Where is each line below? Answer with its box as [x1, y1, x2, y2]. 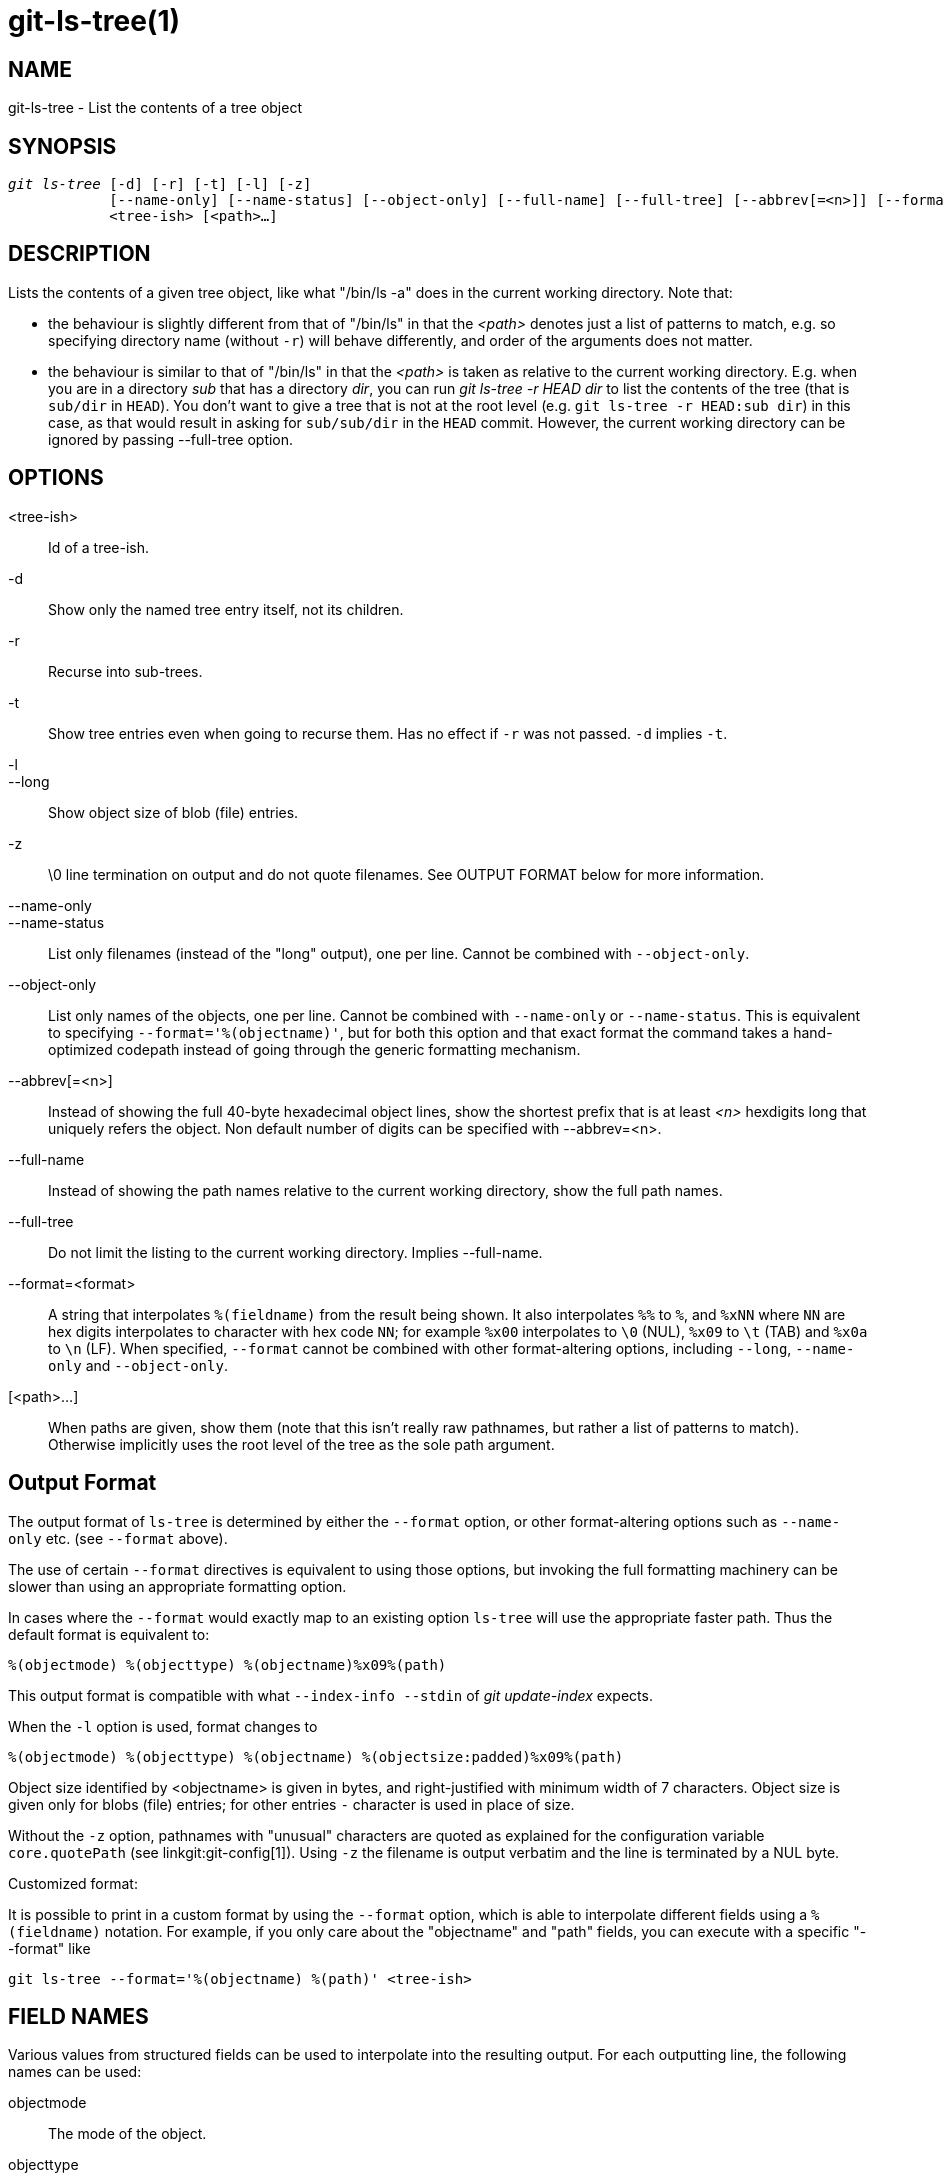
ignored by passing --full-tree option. [48, 430, 294, 448]
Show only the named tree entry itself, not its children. [48, 600, 404, 618]
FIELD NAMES [8, 2003, 149, 2029]
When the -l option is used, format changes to [8, 1717, 318, 1735]
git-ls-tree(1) [8, 4, 181, 38]
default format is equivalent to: [8, 1625, 210, 1643]
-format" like [8, 1939, 91, 1957]
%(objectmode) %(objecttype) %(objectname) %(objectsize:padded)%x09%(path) [8, 1748, 624, 1765]
